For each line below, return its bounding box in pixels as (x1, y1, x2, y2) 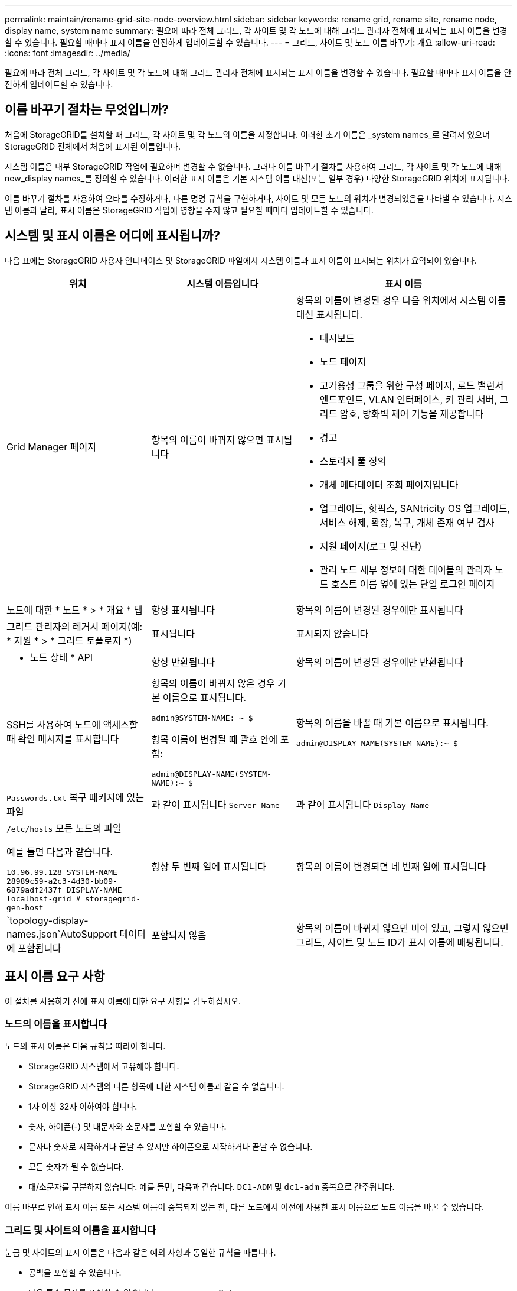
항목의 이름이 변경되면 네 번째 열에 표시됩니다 (296, 861, 486, 873)
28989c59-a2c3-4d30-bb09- (6, 876, 117, 885)
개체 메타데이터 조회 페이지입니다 (319, 478, 459, 491)
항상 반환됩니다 (151, 656, 215, 668)
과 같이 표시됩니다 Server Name (151, 798, 280, 810)
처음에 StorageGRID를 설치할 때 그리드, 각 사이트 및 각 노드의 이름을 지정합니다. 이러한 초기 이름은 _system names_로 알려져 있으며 (5, 129, 490, 140)
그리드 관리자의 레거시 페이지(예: (6, 620, 143, 632)
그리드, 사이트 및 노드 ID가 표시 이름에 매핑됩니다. (296, 936, 503, 948)
